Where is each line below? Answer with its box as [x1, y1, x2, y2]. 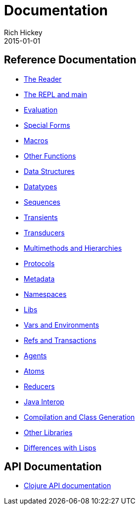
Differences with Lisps [24, 443, 96, 452]
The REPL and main [24, 90, 88, 99]
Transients [24, 213, 58, 222]
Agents [24, 351, 47, 360]
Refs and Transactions [24, 336, 96, 344]
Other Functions [24, 151, 76, 160]
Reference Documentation [4, 54, 137, 66]
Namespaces [24, 289, 67, 298]
